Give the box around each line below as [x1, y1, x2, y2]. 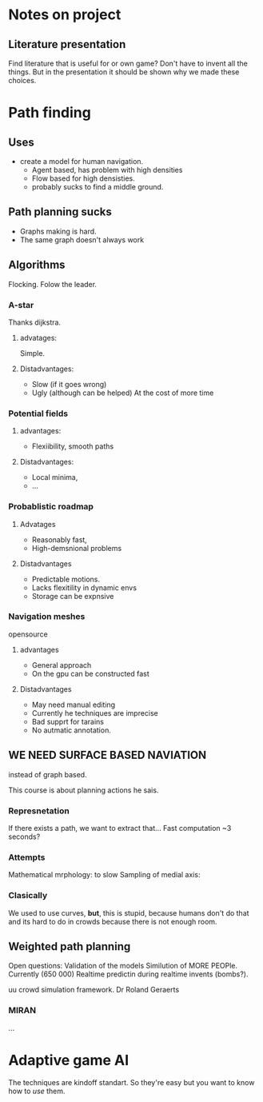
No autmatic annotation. [31, 725, 112, 735]
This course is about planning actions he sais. [8, 785, 159, 795]
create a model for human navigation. [19, 157, 144, 166]
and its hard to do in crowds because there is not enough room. [8, 916, 217, 926]
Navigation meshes [8, 611, 86, 622]
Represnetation [8, 805, 70, 817]
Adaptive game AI [8, 1051, 130, 1069]
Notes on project [8, 6, 122, 24]
